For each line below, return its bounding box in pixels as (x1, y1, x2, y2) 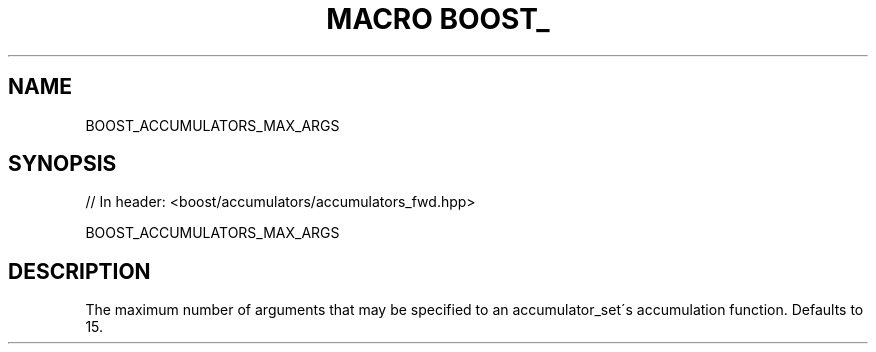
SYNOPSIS (8, 151, 117, 177)
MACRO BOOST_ (326, 2, 550, 36)
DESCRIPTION (8, 258, 151, 284)
